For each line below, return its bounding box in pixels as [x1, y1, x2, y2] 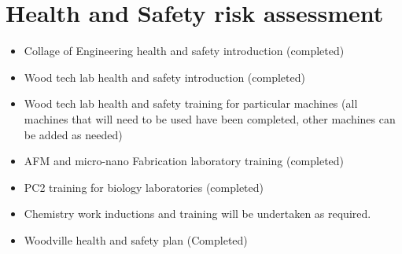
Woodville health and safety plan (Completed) [24, 231, 248, 248]
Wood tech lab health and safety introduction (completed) [24, 68, 305, 85]
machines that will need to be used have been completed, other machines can [24, 110, 396, 127]
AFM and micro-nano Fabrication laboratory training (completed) [24, 153, 345, 169]
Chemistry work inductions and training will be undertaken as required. [24, 205, 371, 222]
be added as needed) [24, 126, 123, 142]
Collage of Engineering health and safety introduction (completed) [24, 42, 345, 59]
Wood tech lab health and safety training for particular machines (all [24, 95, 358, 112]
